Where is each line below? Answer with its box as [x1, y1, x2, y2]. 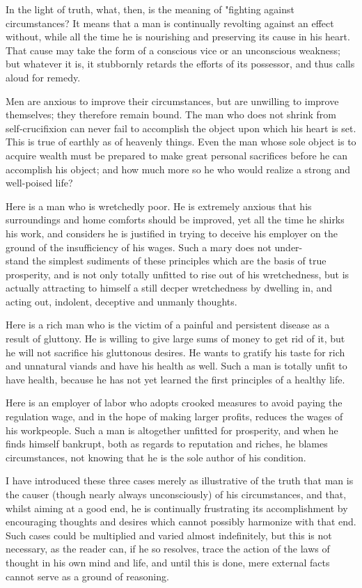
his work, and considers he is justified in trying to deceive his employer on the [6, 225, 338, 240]
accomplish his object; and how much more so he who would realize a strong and [6, 161, 351, 176]
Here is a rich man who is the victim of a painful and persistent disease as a [6, 317, 330, 332]
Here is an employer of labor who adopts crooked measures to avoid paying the [6, 395, 343, 410]
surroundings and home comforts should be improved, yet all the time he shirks [6, 212, 345, 227]
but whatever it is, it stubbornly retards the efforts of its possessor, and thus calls [6, 56, 355, 71]
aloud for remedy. [6, 70, 81, 84]
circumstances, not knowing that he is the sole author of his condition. [6, 450, 306, 464]
